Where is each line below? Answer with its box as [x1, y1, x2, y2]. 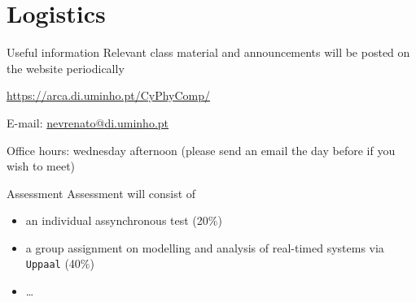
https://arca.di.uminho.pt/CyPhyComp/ [7, 87, 211, 104]
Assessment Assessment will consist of [7, 184, 196, 201]
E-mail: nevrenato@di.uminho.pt [7, 114, 169, 131]
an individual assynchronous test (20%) [25, 212, 222, 229]
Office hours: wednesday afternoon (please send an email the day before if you [7, 141, 396, 158]
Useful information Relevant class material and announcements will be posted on [7, 44, 410, 61]
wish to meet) [7, 157, 76, 175]
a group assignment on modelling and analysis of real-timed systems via [25, 239, 384, 256]
